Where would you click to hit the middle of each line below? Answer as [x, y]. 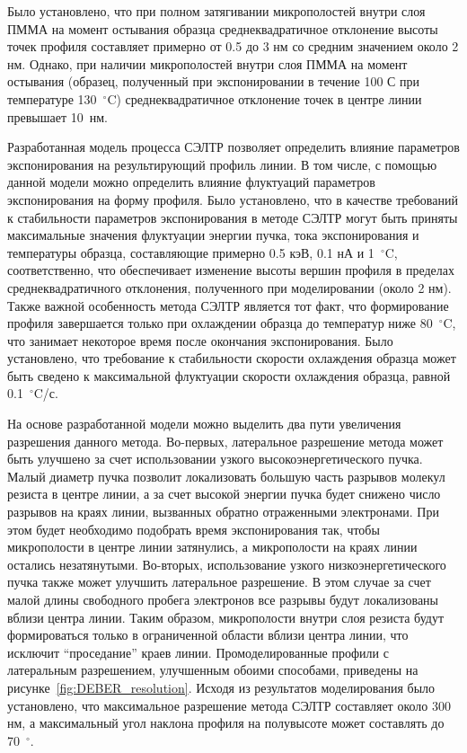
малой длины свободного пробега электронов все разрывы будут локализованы [223, 599]
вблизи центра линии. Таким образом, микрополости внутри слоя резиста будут [225, 617]
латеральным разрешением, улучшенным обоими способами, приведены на [213, 670]
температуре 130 [52, 98]
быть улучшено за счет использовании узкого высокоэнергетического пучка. [215, 459]
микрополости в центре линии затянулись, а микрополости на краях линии [212, 547]
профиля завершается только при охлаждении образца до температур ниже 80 [220, 323]
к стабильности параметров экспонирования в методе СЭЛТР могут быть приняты [233, 217]
